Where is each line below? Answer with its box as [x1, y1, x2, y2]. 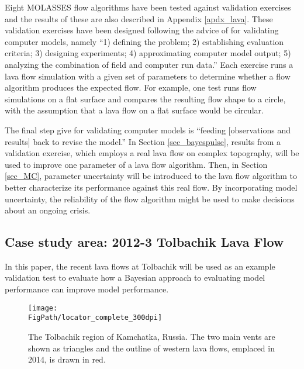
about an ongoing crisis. [5, 204, 91, 216]
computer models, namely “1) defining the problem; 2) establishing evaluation [5, 35, 284, 47]
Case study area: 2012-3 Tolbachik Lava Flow [5, 233, 284, 251]
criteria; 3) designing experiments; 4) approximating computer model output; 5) [5, 47, 291, 59]
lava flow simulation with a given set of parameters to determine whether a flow [5, 70, 291, 82]
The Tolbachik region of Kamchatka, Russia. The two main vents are [28, 330, 275, 342]
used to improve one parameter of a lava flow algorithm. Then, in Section [5, 158, 268, 170]
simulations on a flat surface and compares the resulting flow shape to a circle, [5, 92, 286, 105]
